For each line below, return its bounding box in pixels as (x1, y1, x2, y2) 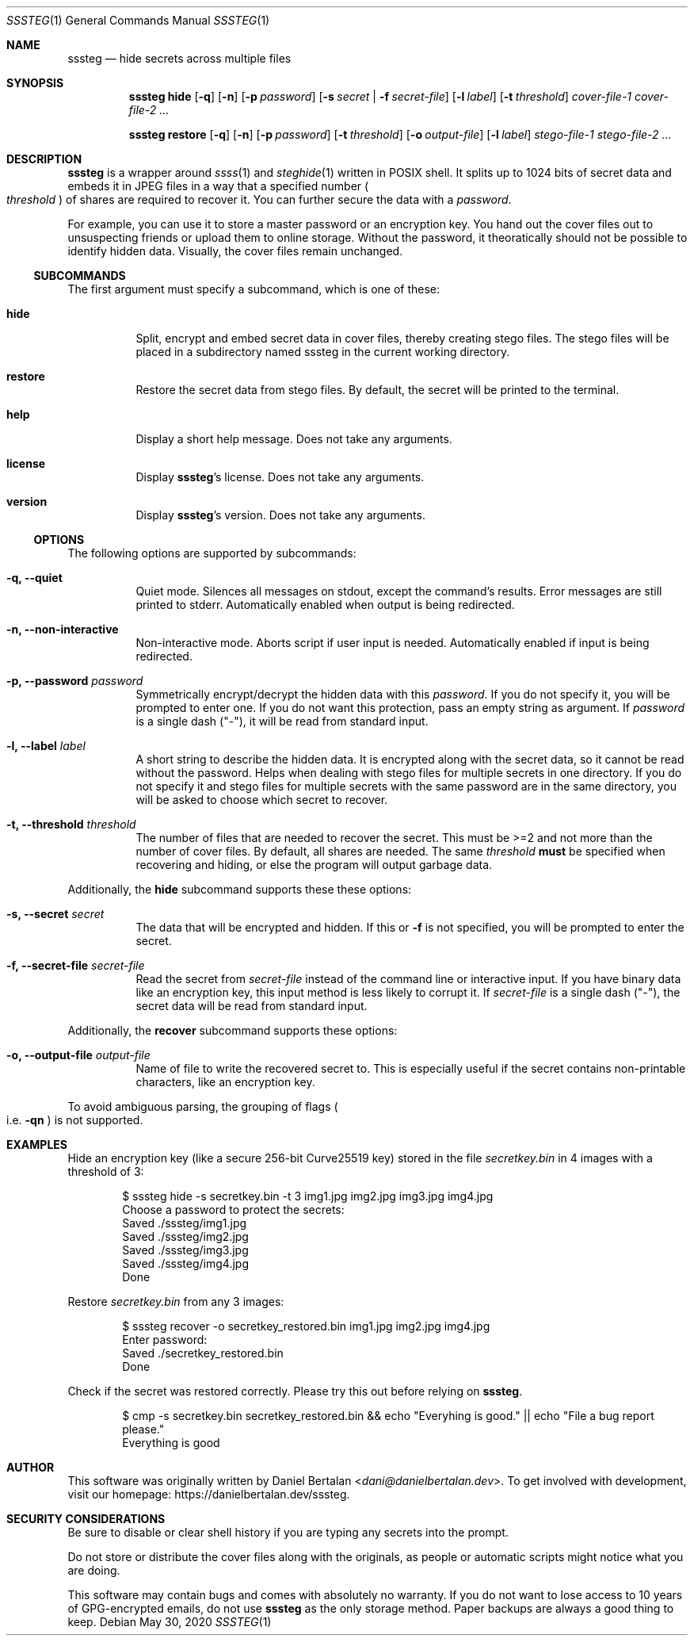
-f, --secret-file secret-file (6, 959, 145, 972)
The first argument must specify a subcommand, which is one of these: (67, 282, 440, 296)
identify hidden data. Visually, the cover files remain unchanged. (67, 244, 403, 258)
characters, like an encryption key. (135, 1075, 315, 1089)
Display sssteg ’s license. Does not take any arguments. (135, 470, 425, 484)
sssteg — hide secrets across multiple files (67, 52, 292, 65)
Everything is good (122, 1436, 220, 1449)
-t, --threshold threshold (6, 817, 136, 831)
